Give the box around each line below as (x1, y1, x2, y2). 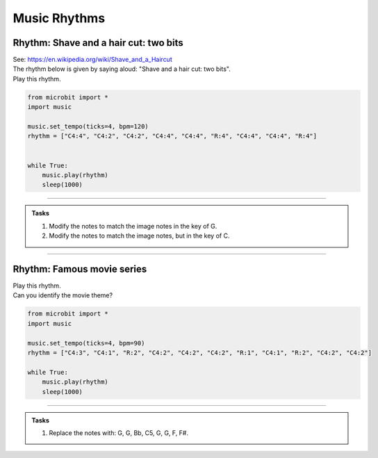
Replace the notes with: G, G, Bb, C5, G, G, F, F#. (49, 428, 189, 437)
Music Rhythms (13, 10, 106, 26)
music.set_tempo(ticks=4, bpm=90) (27, 339, 145, 347)
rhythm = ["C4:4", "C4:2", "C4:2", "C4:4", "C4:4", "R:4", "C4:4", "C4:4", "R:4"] (27, 132, 318, 140)
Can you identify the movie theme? (13, 291, 113, 300)
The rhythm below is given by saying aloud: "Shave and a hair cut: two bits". (13, 65, 231, 73)
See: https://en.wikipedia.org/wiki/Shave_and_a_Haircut (13, 56, 173, 64)
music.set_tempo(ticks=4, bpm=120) (27, 122, 149, 130)
